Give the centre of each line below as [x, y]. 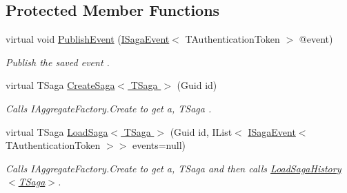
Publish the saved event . [58, 62]
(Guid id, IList [201, 131]
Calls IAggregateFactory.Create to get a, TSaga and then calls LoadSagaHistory [173, 168]
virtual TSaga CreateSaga [60, 85]
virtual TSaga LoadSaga [57, 131]
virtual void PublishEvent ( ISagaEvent [88, 39]
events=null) [159, 145]
